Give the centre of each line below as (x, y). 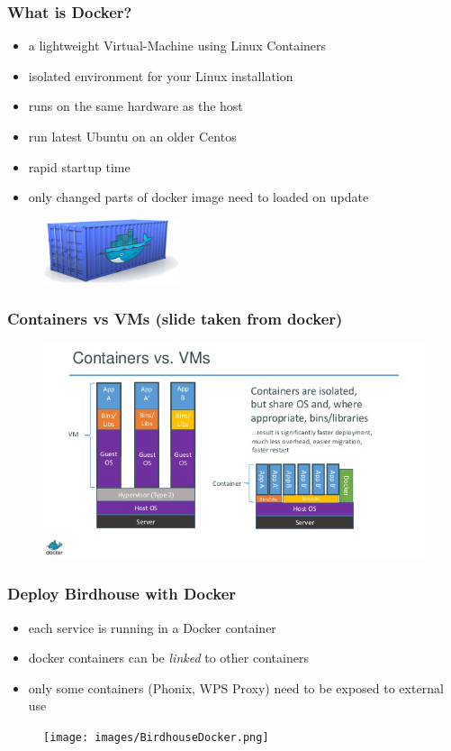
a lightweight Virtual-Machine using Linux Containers (177, 46)
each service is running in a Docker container (152, 627)
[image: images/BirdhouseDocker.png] (156, 737)
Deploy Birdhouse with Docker (122, 594)
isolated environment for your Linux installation (161, 75)
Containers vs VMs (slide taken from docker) (175, 318)
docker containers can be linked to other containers (168, 658)
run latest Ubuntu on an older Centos (132, 136)
